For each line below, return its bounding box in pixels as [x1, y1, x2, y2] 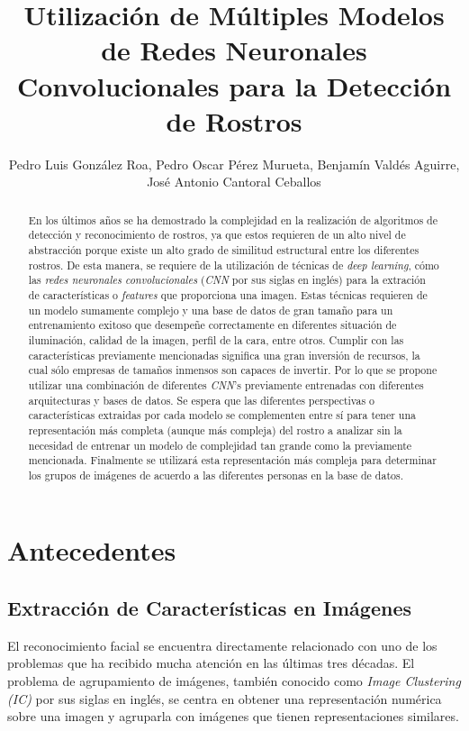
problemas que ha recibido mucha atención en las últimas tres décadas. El [7, 653, 415, 672]
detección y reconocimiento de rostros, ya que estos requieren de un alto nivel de [28, 227, 406, 242]
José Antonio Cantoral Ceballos [147, 172, 321, 191]
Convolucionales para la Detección [16, 67, 452, 104]
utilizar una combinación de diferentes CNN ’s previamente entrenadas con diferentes [28, 377, 424, 392]
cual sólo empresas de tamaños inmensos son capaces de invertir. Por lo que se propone [28, 362, 437, 378]
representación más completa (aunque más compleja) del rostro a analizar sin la [28, 422, 402, 437]
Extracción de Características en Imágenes [7, 594, 412, 622]
